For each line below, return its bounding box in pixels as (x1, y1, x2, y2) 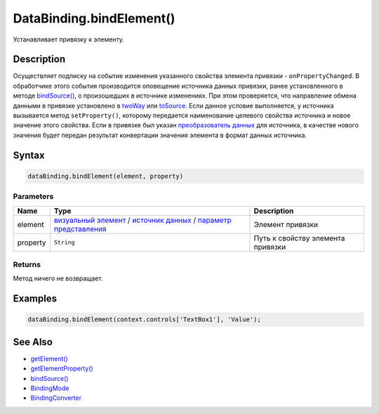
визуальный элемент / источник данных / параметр (53, 215, 232, 225)
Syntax (13, 149, 45, 161)
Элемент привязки (253, 219, 319, 229)
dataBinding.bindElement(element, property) (27, 172, 184, 180)
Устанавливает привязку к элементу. (13, 35, 124, 44)
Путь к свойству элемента (253, 233, 345, 242)
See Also (13, 336, 53, 348)
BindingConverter (30, 394, 82, 402)
